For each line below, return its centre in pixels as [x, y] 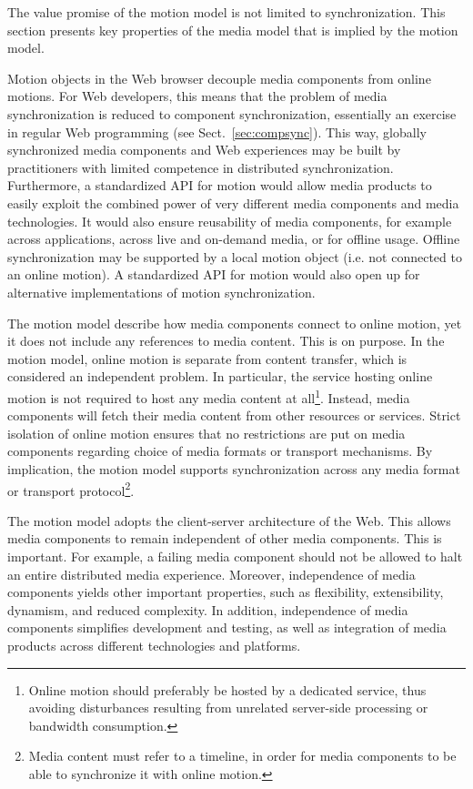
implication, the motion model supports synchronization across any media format [234, 468]
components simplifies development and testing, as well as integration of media [227, 627]
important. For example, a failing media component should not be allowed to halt [235, 556]
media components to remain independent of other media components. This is [225, 538]
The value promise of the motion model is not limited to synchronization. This [226, 12]
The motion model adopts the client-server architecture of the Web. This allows [229, 520]
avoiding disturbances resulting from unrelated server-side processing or [228, 708]
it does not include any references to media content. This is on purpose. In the [226, 341]
